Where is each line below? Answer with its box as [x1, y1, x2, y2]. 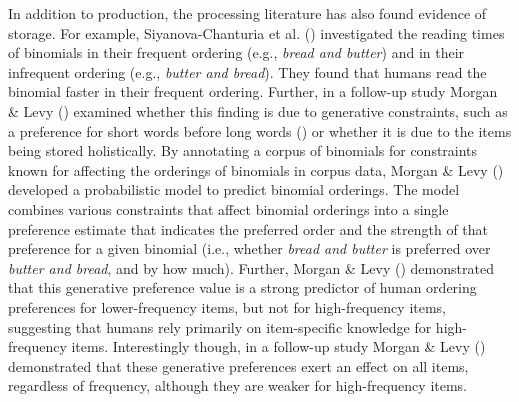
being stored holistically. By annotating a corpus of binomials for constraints [8, 140, 478, 161]
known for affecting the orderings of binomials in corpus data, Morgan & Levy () [8, 159, 504, 180]
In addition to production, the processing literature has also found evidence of [8, 3, 487, 23]
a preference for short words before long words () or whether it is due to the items [8, 120, 512, 141]
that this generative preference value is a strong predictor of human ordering [8, 277, 477, 298]
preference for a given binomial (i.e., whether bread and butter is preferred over [8, 238, 491, 259]
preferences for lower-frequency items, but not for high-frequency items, [8, 296, 447, 317]
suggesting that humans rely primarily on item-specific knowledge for [8, 316, 432, 337]
